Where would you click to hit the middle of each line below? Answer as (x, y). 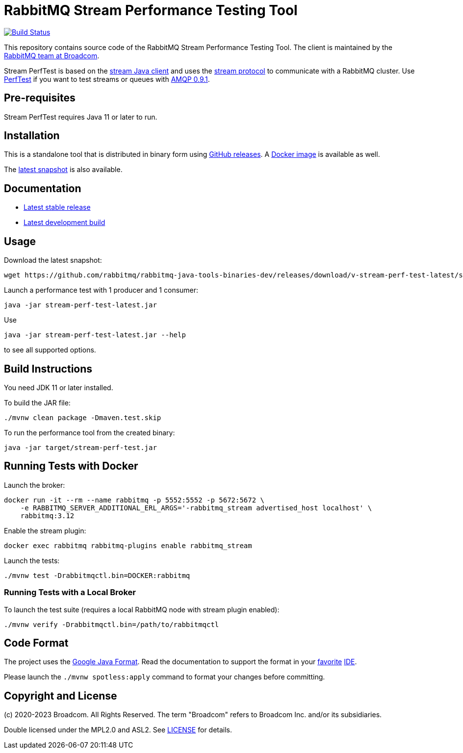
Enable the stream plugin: (45, 530)
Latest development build (64, 223)
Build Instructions (48, 369)
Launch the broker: (35, 485)
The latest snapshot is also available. (63, 170)
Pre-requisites (40, 98)
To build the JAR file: (37, 402)
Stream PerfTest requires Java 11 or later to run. (81, 117)
